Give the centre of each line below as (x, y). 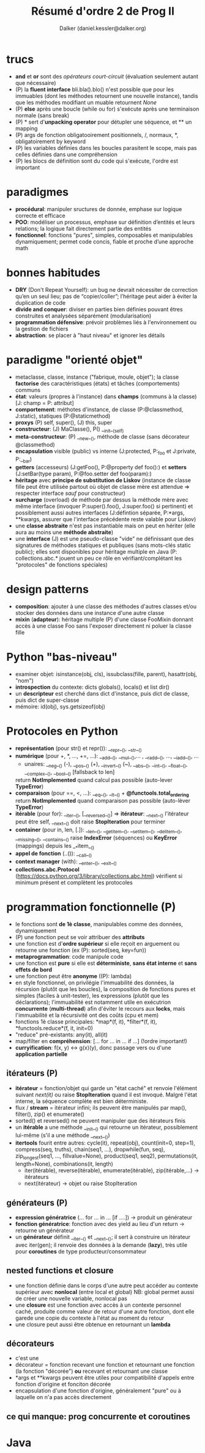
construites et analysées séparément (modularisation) (83, 316)
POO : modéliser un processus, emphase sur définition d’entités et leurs (105, 222)
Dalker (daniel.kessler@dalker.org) (103, 28)
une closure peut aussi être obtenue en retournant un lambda (93, 1324)
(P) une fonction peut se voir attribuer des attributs (80, 937)
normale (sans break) (42, 115)
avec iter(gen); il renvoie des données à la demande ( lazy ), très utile (101, 1245)
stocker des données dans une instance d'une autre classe (90, 612)
